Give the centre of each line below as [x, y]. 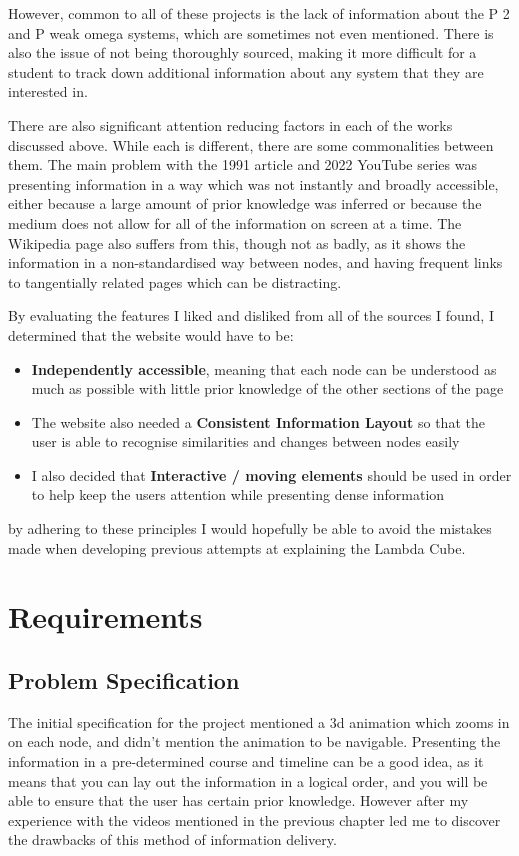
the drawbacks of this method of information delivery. [172, 839]
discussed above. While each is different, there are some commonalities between [251, 144]
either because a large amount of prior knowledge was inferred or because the [245, 203]
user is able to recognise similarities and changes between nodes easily [245, 441]
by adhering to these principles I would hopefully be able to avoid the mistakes [250, 528]
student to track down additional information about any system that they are [246, 71]
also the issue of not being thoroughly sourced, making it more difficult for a [242, 52]
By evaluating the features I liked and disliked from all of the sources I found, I [251, 315]
